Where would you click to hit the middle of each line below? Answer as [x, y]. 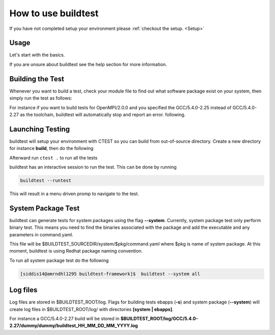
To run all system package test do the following [59, 260]
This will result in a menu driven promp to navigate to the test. [74, 194]
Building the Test [37, 79]
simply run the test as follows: [41, 98]
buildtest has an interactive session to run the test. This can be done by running [93, 167]
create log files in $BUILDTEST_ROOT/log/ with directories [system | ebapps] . [91, 309]
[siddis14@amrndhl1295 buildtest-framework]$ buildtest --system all [110, 274]
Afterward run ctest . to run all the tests [53, 158]
